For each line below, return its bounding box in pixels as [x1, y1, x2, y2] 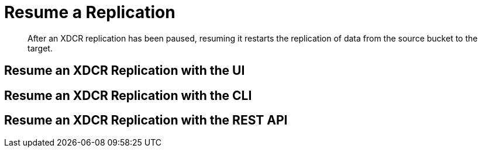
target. [27, 43, 53, 53]
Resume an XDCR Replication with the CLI [4, 88, 252, 103]
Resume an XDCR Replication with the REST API [4, 113, 288, 128]
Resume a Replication [4, 2, 175, 22]
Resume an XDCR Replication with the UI [4, 63, 245, 78]
